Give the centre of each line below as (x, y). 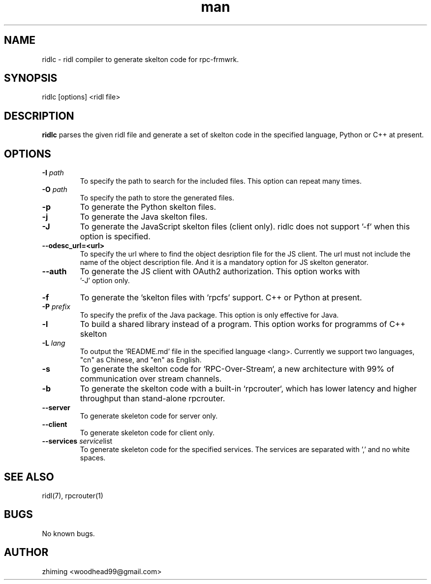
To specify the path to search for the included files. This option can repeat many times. (221, 181)
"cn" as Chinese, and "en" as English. (141, 360)
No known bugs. (68, 533)
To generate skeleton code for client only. (147, 433)
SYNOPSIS (31, 78)
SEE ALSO (29, 477)
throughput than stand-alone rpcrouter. (153, 399)
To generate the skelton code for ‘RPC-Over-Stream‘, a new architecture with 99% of (237, 369)
